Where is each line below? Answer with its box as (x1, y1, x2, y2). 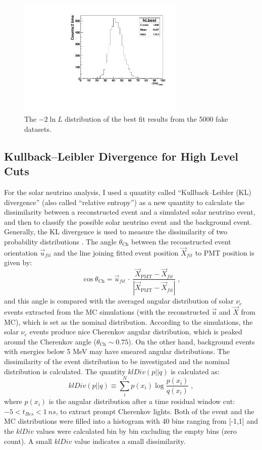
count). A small (4, 435, 52, 446)
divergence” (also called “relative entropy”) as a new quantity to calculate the (4, 196, 245, 207)
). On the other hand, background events (128, 336, 255, 346)
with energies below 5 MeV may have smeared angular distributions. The (4, 346, 230, 357)
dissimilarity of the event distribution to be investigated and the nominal (4, 356, 230, 366)
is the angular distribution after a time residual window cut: (48, 396, 235, 407)
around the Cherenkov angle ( (4, 336, 96, 346)
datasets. (24, 123, 51, 134)
